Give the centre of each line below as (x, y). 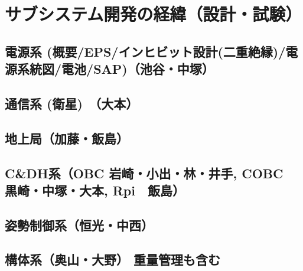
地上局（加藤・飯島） (67, 138)
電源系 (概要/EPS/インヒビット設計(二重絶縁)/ (145, 51)
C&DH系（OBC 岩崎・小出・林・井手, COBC (144, 173)
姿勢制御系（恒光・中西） (79, 225)
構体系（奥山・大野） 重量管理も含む (113, 259)
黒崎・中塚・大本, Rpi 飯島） (95, 190)
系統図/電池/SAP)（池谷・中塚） (115, 69)
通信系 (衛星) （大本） (72, 103)
